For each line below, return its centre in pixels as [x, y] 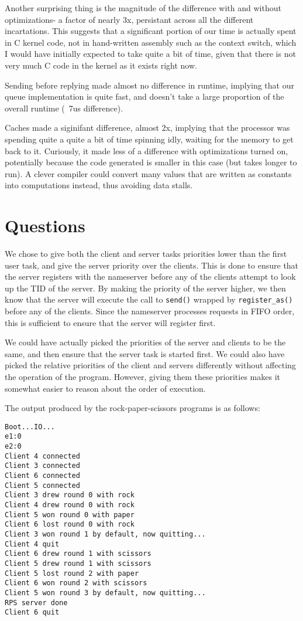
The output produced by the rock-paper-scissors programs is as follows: [132, 408]
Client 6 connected [42, 476]
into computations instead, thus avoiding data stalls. [99, 185]
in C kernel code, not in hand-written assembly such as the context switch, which [151, 42]
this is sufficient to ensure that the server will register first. [110, 322]
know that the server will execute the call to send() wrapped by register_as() [149, 299]
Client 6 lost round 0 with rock [70, 525]
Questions [45, 225]
